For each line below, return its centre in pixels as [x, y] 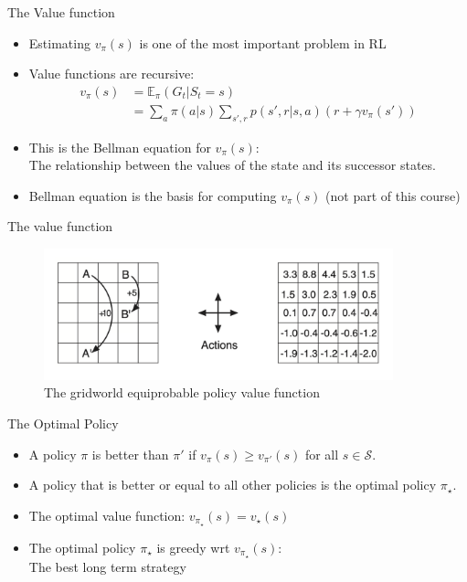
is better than [130, 454]
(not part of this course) [393, 195]
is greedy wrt [193, 547]
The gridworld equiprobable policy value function [182, 392]
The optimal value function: [107, 515]
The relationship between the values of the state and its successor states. [232, 165]
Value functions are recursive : [111, 74]
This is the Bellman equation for [120, 147]
